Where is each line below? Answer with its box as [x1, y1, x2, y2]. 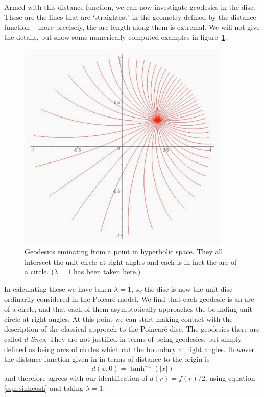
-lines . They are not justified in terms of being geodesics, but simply [28, 334, 242, 344]
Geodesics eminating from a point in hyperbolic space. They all [25, 246, 223, 257]
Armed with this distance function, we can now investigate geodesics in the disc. [4, 2, 256, 12]
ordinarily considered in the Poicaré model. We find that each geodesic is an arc [4, 293, 254, 304]
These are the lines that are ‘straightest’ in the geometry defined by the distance [4, 11, 256, 22]
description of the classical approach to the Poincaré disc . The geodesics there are [4, 323, 260, 334]
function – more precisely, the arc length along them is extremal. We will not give [4, 21, 260, 32]
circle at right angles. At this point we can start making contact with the [4, 313, 233, 324]
